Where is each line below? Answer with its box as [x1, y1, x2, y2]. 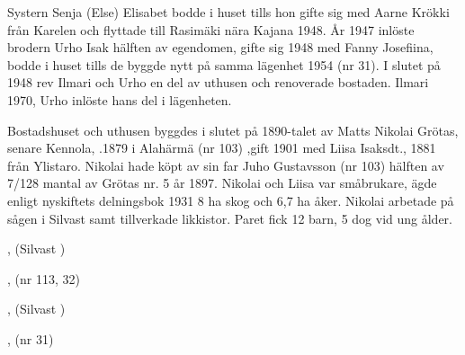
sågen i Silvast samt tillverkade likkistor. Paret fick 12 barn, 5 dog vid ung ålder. [7, 209, 452, 227]
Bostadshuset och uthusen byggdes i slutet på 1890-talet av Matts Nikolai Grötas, [7, 120, 459, 139]
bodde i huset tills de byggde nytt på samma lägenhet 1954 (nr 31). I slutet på [7, 55, 441, 74]
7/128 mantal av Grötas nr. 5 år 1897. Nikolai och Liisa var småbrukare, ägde [7, 173, 437, 192]
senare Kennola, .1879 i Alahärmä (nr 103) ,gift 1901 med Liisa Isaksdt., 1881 [7, 138, 436, 157]
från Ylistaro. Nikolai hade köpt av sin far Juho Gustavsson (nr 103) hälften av [7, 155, 444, 174]
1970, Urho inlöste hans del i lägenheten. [7, 90, 232, 109]
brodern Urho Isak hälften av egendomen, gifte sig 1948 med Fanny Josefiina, [7, 38, 434, 57]
